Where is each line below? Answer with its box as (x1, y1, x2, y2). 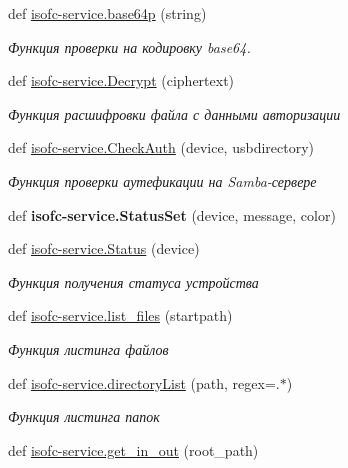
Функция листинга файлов (8, 338, 169, 359)
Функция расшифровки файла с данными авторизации (8, 103, 341, 124)
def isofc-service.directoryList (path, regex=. (8, 372, 280, 393)
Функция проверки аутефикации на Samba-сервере (8, 170, 317, 191)
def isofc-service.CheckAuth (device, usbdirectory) (8, 137, 315, 158)
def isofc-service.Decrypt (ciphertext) (8, 70, 235, 91)
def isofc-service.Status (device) (8, 238, 200, 259)
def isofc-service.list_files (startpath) (8, 305, 233, 326)
